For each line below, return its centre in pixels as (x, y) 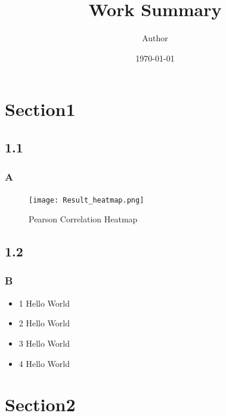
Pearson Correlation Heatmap (83, 219)
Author (155, 38)
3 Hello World (44, 343)
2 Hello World (44, 323)
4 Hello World (44, 363)
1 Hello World (44, 303)
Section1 (40, 109)
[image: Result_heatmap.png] (86, 200)
